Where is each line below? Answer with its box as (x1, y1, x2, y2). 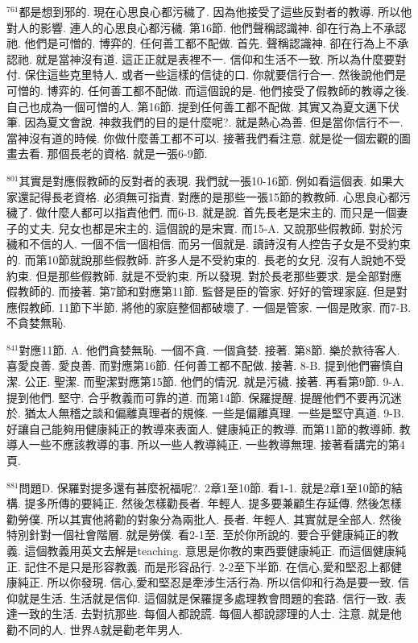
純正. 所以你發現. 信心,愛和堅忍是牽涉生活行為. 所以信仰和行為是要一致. (17, 574, 395, 591)
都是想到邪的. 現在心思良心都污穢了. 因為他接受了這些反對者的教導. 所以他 (19, 3, 412, 19)
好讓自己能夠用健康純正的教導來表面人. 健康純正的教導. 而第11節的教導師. (6, 420, 395, 437)
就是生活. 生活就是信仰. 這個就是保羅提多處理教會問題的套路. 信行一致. (17, 589, 391, 606)
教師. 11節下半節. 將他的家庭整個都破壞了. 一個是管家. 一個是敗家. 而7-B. (28, 298, 412, 315)
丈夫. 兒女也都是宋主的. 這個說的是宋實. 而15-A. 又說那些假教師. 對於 (28, 219, 391, 236)
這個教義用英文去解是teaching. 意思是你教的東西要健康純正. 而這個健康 (24, 542, 395, 558)
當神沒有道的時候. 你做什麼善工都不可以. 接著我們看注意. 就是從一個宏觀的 (6, 129, 399, 146)
